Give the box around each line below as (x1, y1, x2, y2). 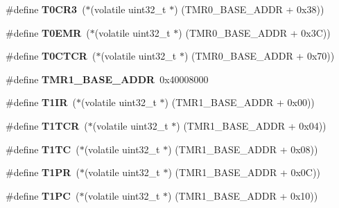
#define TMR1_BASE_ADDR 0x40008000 (6, 71, 209, 86)
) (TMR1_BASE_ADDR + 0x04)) (176, 118, 327, 132)
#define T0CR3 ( (6, 2, 86, 16)
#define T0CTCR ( (6, 49, 96, 63)
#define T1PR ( (6, 165, 80, 180)
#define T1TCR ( (6, 118, 88, 132)
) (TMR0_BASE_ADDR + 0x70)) (184, 49, 335, 63)
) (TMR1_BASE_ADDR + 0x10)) (168, 188, 318, 202)
